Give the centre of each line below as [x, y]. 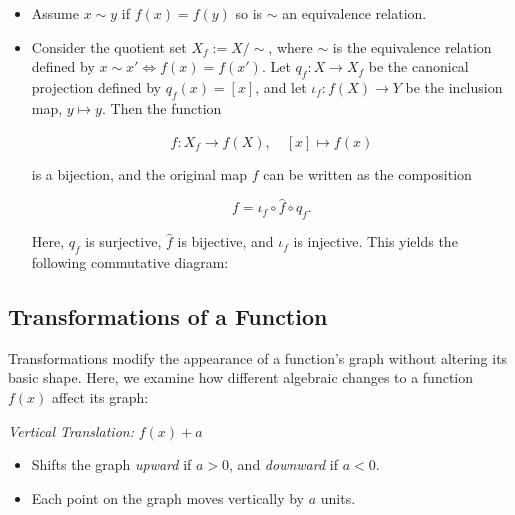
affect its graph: [100, 396]
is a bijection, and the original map [139, 173]
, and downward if [283, 464]
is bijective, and [225, 241]
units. [338, 497]
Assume [55, 13]
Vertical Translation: [71, 430]
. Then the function [161, 107]
